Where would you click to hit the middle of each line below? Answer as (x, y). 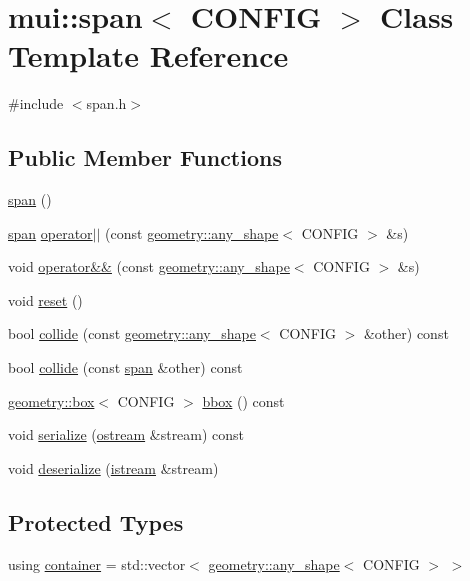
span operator (50, 232)
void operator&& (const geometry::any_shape (149, 266)
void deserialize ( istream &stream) (113, 467)
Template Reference (148, 55)
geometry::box (51, 400)
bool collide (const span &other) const (125, 367)
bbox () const (243, 400)
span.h (106, 103)
